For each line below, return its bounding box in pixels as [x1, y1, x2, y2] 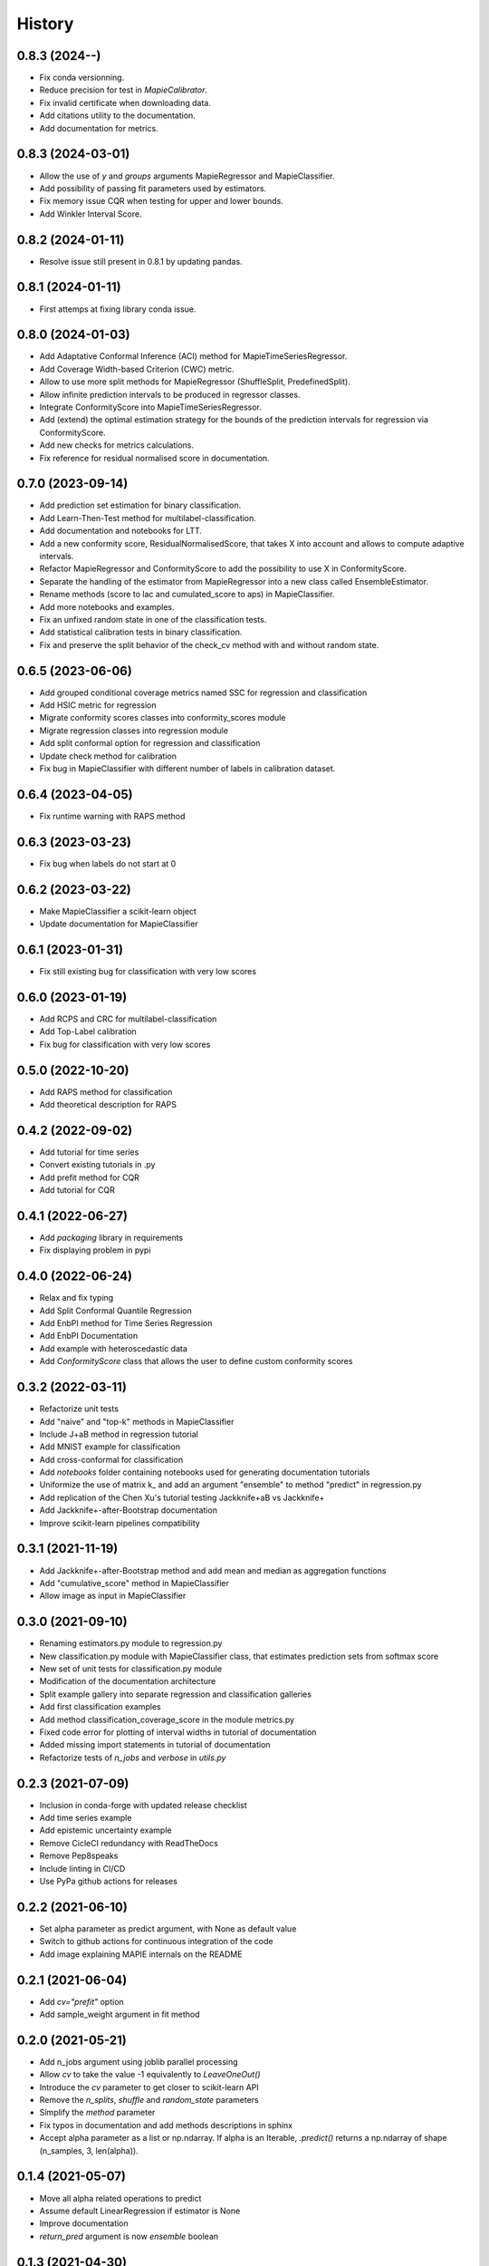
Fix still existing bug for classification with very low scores [39, 966, 257, 977]
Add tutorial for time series [39, 1147, 139, 1157]
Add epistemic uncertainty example [39, 1825, 172, 1835]
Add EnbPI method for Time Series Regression [39, 1318, 213, 1329]
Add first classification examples [39, 1701, 162, 1712]
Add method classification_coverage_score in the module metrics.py [39, 1714, 294, 1725]
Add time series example [39, 1813, 132, 1824]
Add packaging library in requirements [39, 1232, 184, 1243]
